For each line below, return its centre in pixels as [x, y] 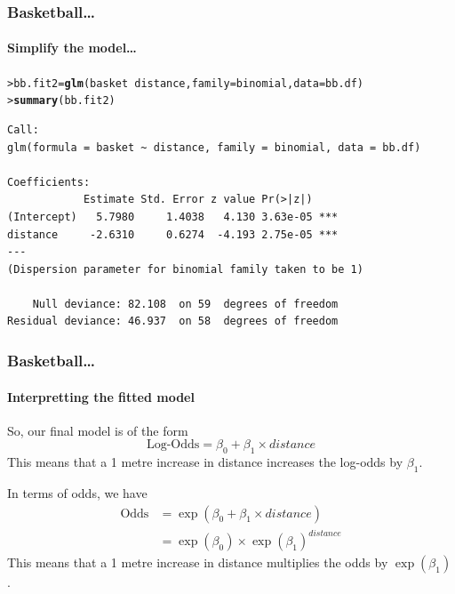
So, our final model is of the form [98, 430]
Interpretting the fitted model [101, 396]
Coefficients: [49, 182]
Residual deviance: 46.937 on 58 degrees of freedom [173, 321]
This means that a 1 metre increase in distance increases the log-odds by [205, 462]
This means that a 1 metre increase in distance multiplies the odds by [198, 562]
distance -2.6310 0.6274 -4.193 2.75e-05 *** [173, 234]
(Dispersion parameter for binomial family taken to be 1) [185, 269]
